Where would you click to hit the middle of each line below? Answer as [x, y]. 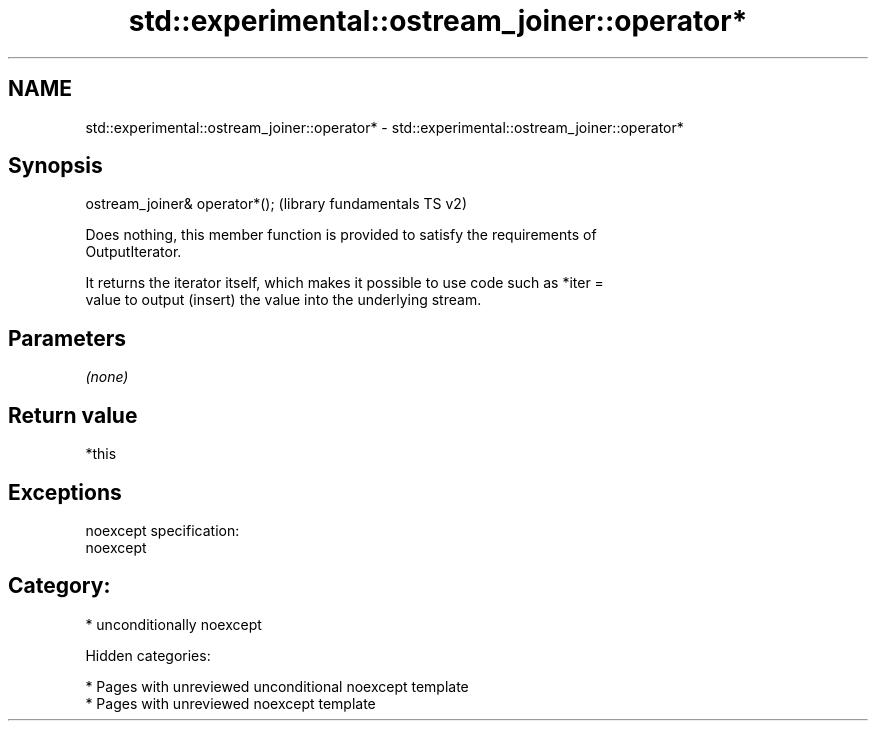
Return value [73, 415]
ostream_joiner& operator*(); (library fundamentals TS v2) [276, 204]
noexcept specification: [162, 530]
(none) [107, 377]
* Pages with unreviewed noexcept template [230, 703]
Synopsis [55, 166]
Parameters [67, 338]
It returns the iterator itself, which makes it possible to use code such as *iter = [344, 283]
